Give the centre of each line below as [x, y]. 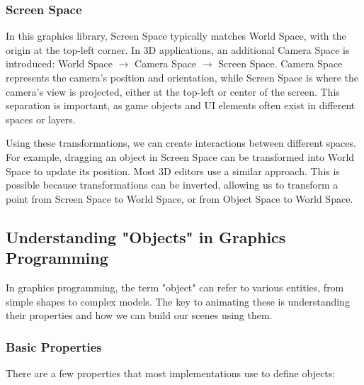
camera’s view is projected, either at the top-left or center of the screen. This [173, 91]
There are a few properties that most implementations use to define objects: [171, 373]
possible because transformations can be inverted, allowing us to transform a [172, 185]
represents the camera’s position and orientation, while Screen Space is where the [182, 77]
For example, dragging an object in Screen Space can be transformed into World [180, 156]
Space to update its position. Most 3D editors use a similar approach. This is [173, 171]
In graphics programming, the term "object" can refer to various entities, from [175, 287]
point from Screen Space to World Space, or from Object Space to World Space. [180, 198]
